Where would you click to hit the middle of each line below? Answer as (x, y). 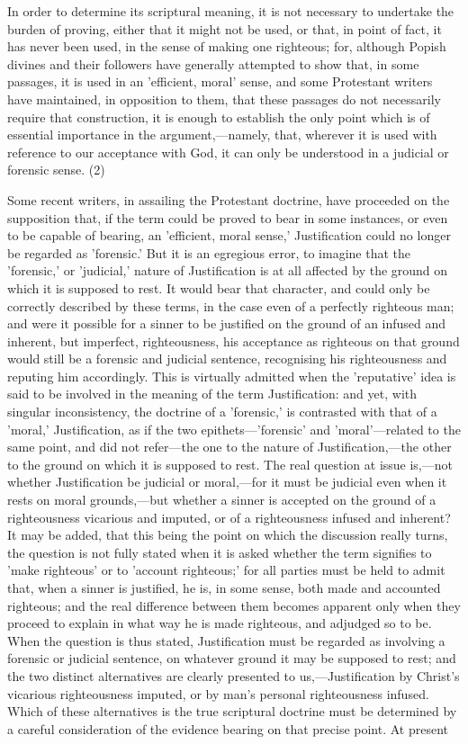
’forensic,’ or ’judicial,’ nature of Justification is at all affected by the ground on (228, 270)
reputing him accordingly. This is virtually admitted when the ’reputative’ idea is (232, 376)
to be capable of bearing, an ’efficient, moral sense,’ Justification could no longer (229, 235)
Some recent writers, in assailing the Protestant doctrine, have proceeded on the (229, 199)
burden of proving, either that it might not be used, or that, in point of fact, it (225, 28)
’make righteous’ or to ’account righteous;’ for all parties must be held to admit (226, 570)
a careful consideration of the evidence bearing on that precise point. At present (228, 728)
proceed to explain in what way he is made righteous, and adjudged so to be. (220, 623)
